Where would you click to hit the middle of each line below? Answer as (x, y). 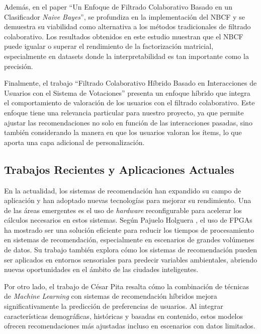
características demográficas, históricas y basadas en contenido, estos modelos (123, 316)
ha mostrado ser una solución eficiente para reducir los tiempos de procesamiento (129, 229)
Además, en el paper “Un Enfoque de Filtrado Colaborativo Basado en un (118, 7)
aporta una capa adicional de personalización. (74, 142)
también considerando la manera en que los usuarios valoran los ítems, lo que (123, 132)
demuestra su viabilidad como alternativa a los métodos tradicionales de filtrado (127, 26)
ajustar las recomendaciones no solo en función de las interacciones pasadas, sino (128, 122)
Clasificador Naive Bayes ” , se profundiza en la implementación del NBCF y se (124, 16)
